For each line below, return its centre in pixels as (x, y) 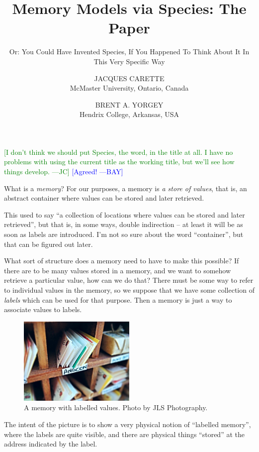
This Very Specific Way (129, 61)
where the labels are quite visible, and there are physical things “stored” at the (124, 434)
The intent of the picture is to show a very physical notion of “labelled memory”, (128, 424)
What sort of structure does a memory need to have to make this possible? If (122, 261)
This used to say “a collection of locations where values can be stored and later (125, 214)
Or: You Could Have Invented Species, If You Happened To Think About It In (129, 52)
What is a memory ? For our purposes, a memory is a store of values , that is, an (126, 188)
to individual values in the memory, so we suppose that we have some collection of (129, 290)
